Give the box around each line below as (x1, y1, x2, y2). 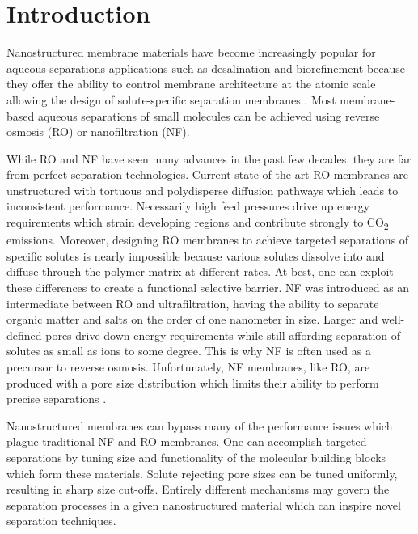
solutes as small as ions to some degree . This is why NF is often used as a (6, 342, 371, 359)
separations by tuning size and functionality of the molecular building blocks (6, 448, 386, 465)
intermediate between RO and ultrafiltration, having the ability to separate (6, 295, 379, 311)
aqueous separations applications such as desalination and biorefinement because (6, 59, 406, 76)
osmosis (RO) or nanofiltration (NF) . (6, 123, 190, 140)
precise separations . (6, 390, 107, 407)
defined (6, 326, 42, 343)
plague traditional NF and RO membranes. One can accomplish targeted (6, 433, 367, 450)
